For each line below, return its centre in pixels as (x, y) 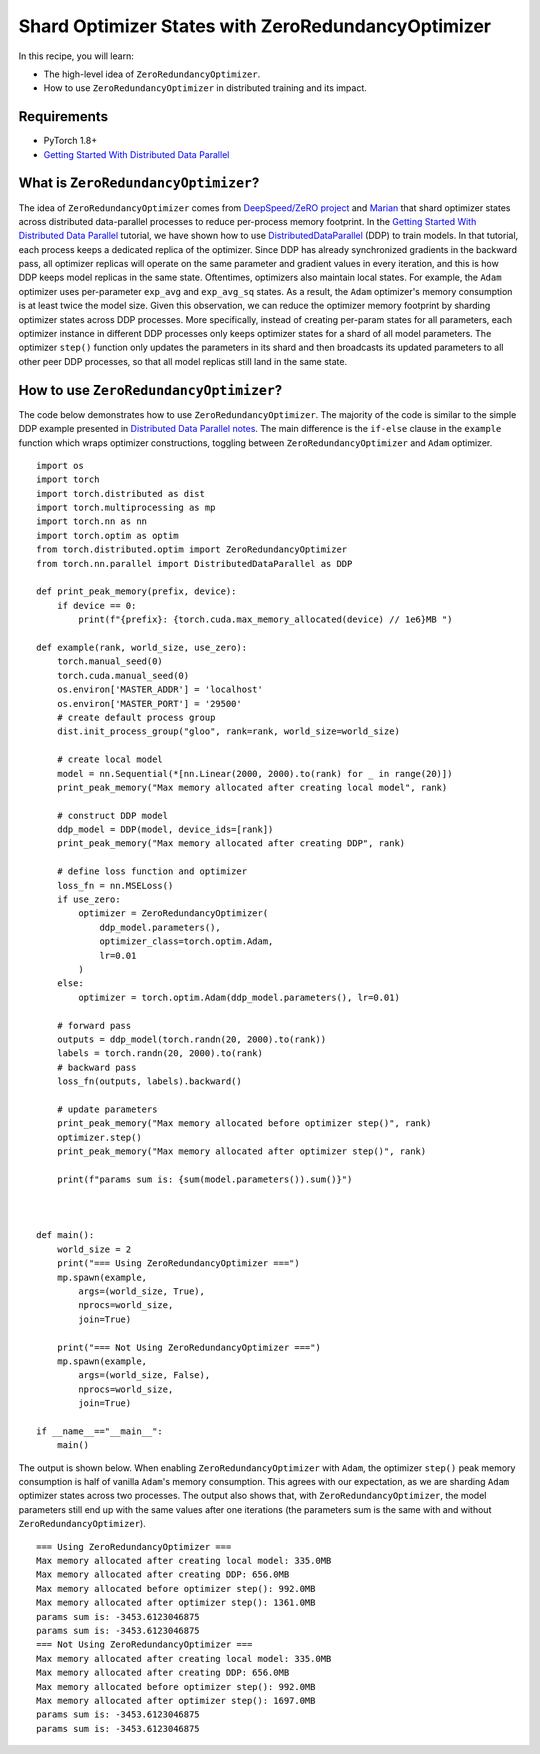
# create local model (110, 759)
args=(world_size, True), (141, 1291)
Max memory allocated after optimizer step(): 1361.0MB (176, 1603)
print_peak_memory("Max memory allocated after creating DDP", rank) (231, 843)
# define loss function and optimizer (152, 871)
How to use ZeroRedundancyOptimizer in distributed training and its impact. (205, 88)
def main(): (65, 1235)
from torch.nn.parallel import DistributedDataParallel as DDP (194, 563)
